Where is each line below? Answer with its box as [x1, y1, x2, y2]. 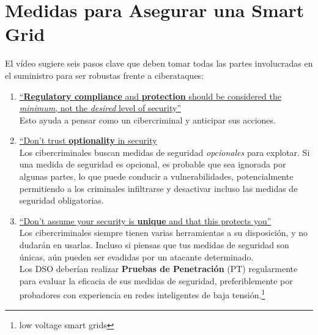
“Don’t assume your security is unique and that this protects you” [19, 214, 272, 227]
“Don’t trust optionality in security [19, 134, 157, 147]
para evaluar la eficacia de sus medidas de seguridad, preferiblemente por [19, 274, 293, 287]
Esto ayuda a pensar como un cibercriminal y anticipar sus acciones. [19, 113, 276, 126]
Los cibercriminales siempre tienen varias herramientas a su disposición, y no [19, 226, 308, 239]
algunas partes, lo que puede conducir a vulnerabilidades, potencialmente [19, 170, 294, 183]
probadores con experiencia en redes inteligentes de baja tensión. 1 [19, 287, 265, 301]
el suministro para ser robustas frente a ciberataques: [5, 68, 204, 81]
